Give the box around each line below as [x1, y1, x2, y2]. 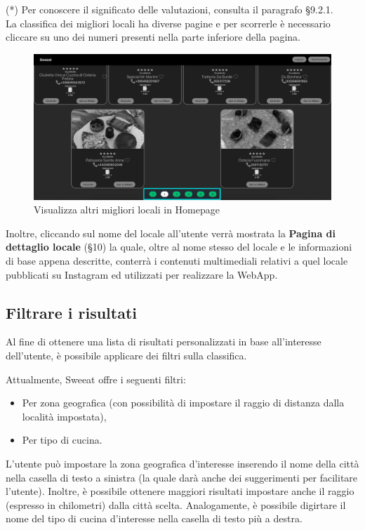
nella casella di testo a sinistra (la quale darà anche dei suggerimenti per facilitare [6, 470, 358, 484]
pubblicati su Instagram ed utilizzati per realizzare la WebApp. [6, 267, 278, 281]
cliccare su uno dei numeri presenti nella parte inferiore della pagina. [6, 29, 301, 44]
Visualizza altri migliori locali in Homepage [34, 202, 220, 217]
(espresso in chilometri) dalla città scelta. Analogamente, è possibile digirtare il [6, 497, 346, 512]
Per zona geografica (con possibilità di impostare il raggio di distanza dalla [22, 395, 345, 410]
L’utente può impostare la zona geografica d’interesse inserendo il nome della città [6, 456, 359, 470]
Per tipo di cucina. [22, 432, 102, 447]
